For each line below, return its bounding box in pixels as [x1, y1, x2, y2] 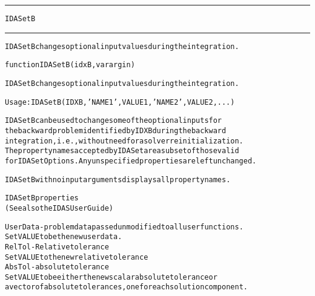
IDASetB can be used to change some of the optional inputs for [5, 116, 222, 125]
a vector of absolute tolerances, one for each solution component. [5, 283, 248, 292]
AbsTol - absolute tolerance [5, 263, 109, 272]
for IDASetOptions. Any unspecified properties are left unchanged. [5, 156, 257, 165]
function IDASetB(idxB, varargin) [5, 61, 135, 70]
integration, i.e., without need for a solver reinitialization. [5, 136, 244, 145]
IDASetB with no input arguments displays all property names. [5, 175, 231, 184]
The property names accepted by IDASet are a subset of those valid [5, 146, 239, 156]
